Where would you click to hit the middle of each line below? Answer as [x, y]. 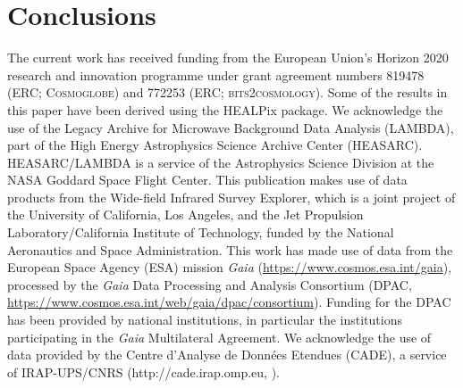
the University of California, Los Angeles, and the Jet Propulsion [185, 215]
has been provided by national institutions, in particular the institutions [205, 320]
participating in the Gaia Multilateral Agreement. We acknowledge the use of [219, 337]
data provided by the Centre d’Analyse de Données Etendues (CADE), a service [227, 355]
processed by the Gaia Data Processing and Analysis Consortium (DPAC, [210, 284]
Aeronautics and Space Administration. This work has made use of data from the [230, 249]
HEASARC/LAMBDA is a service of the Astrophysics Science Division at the [221, 162]
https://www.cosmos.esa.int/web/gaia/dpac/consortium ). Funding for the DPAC [229, 302]
